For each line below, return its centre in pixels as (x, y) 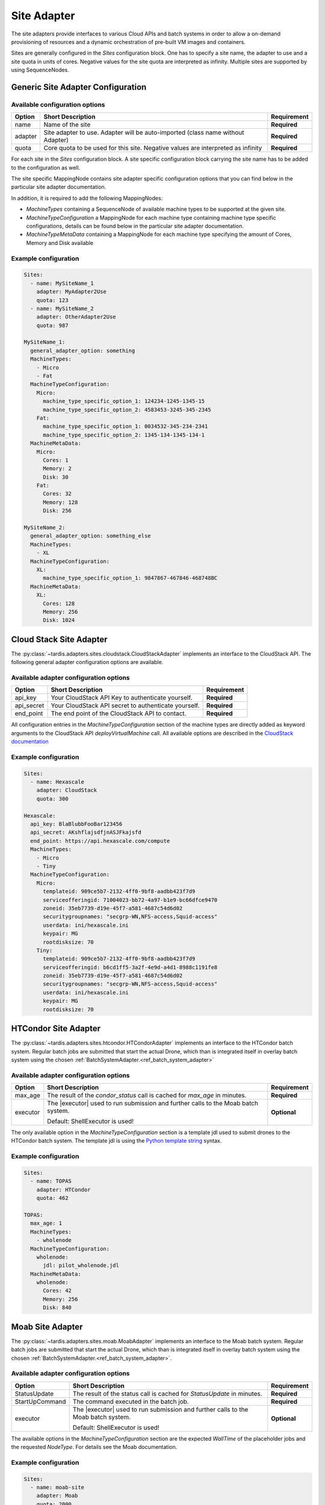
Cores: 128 (59, 603)
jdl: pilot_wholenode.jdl (81, 1265)
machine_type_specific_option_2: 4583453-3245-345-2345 (127, 410)
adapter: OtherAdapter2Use (76, 317)
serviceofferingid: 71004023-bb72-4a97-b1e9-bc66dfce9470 (130, 900)
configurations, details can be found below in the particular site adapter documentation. (135, 226)
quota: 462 (52, 1198)
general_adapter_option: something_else (91, 536)
